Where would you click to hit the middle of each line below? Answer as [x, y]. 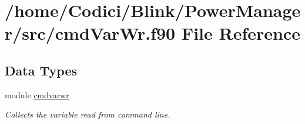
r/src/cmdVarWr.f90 [90, 33]
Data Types [41, 70]
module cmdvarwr [37, 94]
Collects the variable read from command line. [88, 114]
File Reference [241, 33]
